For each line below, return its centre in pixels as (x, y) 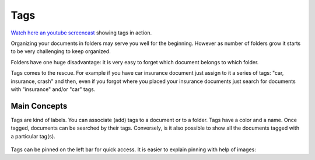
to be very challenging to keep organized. (61, 51)
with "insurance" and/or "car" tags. (53, 89)
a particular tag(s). (33, 136)
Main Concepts (39, 106)
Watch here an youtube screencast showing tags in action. (81, 33)
